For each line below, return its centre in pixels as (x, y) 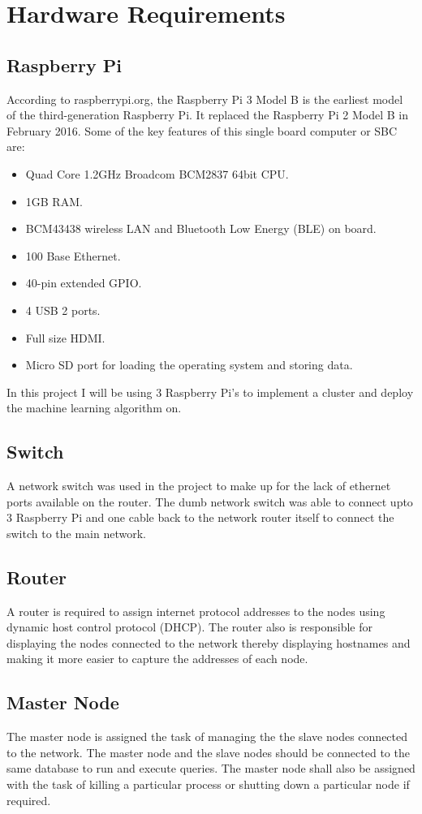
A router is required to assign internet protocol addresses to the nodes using (196, 611)
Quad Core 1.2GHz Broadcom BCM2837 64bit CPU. (157, 173)
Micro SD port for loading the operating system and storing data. (189, 365)
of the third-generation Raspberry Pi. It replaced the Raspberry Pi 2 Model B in (207, 115)
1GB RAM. (54, 201)
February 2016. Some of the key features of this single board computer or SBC (202, 130)
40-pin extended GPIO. (84, 283)
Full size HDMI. (65, 337)
